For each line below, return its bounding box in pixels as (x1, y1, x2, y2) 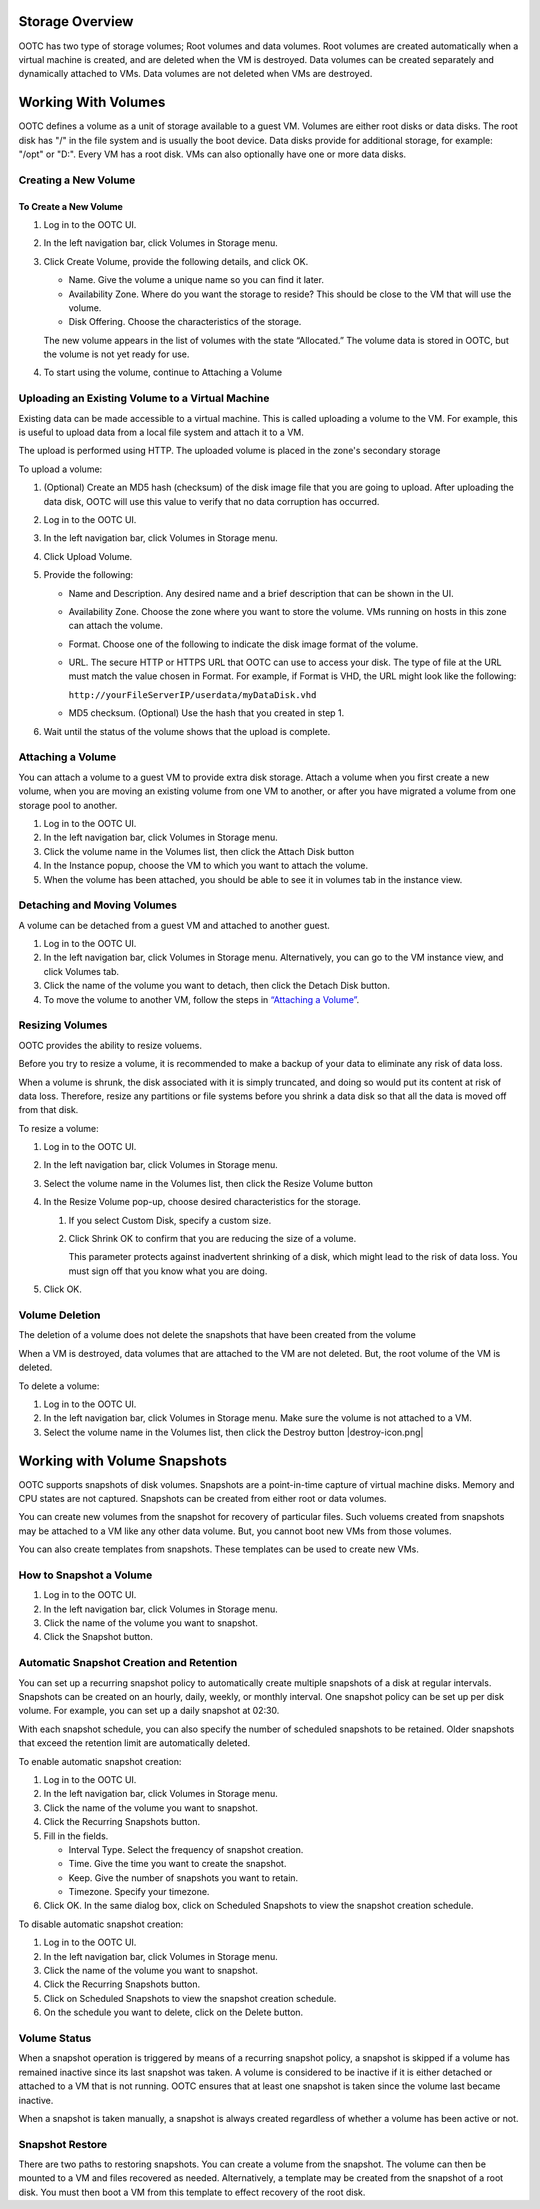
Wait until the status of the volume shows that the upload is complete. (43, 725, 331, 737)
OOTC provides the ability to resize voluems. (18, 1039, 202, 1051)
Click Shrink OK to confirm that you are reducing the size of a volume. (68, 1233, 357, 1245)
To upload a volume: (18, 463, 103, 475)
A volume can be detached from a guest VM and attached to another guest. (18, 919, 330, 931)
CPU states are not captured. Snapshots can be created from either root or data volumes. (18, 1492, 387, 1504)
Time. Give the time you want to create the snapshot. (68, 1858, 287, 1870)
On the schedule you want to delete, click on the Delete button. (43, 2006, 304, 2019)
